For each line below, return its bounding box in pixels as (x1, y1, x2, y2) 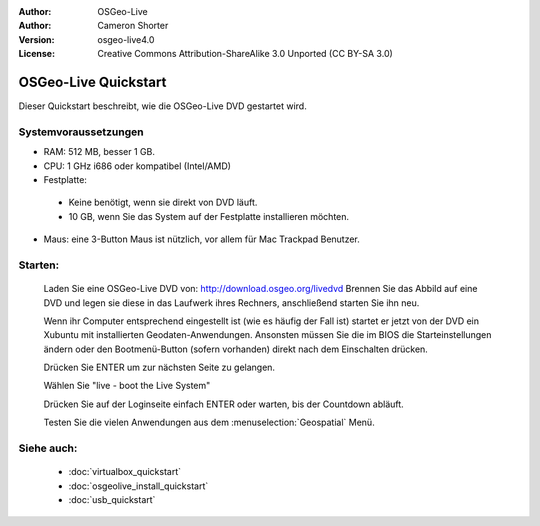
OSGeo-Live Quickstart (18, 73, 167, 90)
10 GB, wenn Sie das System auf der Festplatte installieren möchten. (68, 210, 350, 222)
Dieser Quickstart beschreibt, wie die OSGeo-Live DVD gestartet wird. (18, 100, 307, 112)
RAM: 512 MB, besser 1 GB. (43, 146, 155, 158)
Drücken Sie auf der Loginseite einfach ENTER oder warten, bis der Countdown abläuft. (43, 398, 404, 410)
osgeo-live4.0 (97, 33, 155, 45)
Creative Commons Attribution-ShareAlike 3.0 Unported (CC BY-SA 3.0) (97, 48, 394, 60)
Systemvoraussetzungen (18, 125, 144, 139)
